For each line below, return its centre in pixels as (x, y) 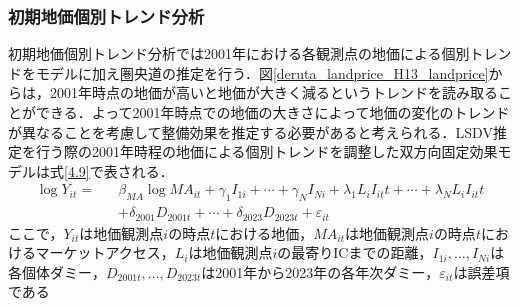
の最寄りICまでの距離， (355, 252)
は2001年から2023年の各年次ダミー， (320, 271)
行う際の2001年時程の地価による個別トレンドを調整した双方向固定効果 (266, 151)
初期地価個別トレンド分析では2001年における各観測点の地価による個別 (239, 53)
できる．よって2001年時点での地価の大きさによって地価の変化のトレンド (272, 112)
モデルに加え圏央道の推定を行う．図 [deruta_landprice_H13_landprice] (262, 72)
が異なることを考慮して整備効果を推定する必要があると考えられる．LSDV (250, 131)
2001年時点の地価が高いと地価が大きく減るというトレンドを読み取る (273, 92)
